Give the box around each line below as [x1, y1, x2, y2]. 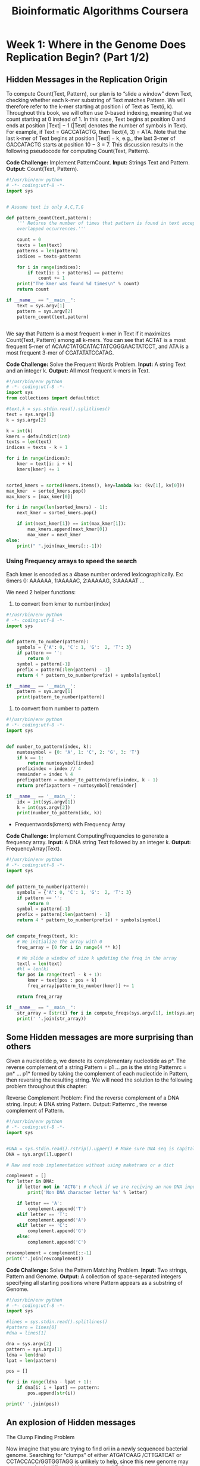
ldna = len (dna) [6, 1352, 46, 1358]
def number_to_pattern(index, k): [6, 743, 92, 750]
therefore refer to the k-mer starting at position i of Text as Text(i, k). [6, 103, 174, 110]
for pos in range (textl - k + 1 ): [17, 972, 102, 978]
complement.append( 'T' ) [27, 1206, 86, 1212]
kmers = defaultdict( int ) [6, 433, 70, 439]
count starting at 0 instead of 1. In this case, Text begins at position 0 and [6, 115, 186, 123]
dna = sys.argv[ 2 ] [6, 1340, 52, 1346]
